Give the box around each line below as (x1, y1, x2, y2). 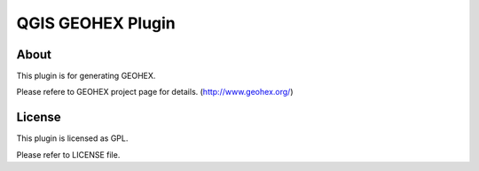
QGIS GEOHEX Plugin (16, 13, 177, 33)
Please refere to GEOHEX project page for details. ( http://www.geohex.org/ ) (16, 87, 294, 97)
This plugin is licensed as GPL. (16, 133, 129, 144)
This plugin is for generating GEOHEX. (16, 71, 156, 82)
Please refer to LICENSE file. (16, 149, 121, 159)
